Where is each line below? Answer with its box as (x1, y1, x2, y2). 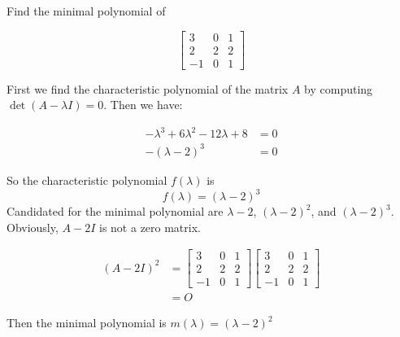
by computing (304, 80, 373, 97)
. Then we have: (103, 96, 183, 113)
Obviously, (7, 218, 59, 235)
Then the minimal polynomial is (7, 314, 167, 331)
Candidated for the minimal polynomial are (7, 203, 224, 220)
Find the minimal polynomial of (7, 2, 166, 19)
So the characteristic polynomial (7, 171, 167, 188)
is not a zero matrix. (99, 218, 201, 235)
